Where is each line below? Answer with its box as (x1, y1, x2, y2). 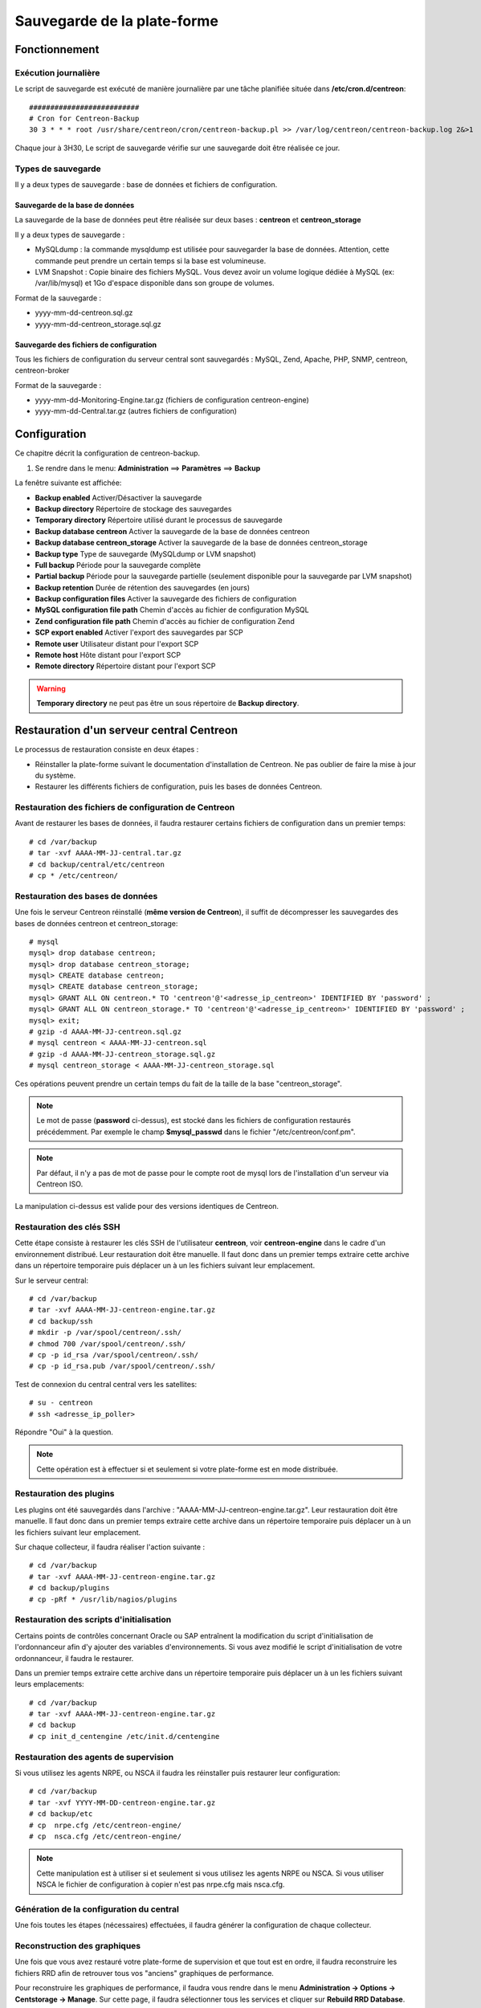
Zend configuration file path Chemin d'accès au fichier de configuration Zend (35, 616, 295, 626)
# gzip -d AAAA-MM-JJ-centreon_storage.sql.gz (29, 1049, 216, 1059)
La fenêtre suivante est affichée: (14, 478, 122, 488)
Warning (36, 684, 66, 693)
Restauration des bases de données (14, 890, 158, 901)
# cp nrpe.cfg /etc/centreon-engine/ (29, 1820, 182, 1830)
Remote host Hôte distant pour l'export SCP (35, 651, 181, 660)
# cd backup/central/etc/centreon (29, 859, 165, 869)
